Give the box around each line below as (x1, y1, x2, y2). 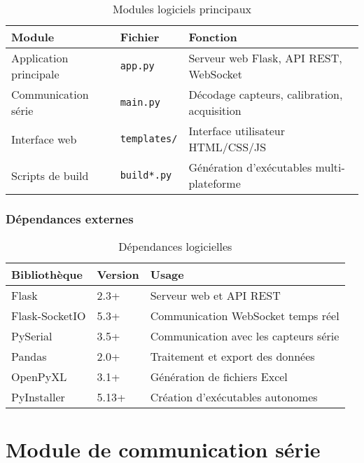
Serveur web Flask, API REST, (188, 50, 342, 66)
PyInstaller (11, 389, 65, 406)
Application (11, 50, 69, 66)
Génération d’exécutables (188, 159, 312, 175)
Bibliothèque (11, 266, 83, 283)
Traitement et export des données (150, 348, 315, 365)
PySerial (11, 328, 52, 345)
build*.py (120, 170, 172, 181)
